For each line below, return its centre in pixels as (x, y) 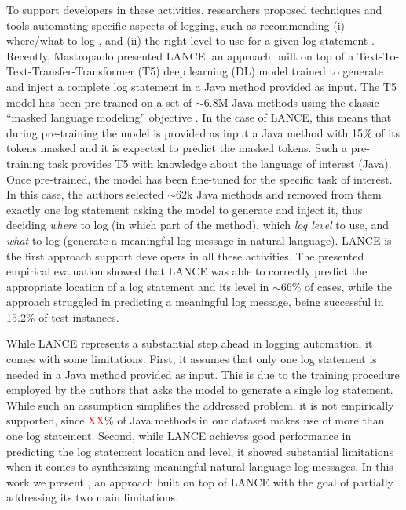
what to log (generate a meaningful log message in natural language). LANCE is (199, 240)
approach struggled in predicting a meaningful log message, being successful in (195, 302)
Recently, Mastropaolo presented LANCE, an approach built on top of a (180, 55)
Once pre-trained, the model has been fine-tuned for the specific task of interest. (199, 178)
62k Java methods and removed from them (279, 194)
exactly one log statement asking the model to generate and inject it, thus (185, 209)
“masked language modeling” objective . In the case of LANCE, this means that (199, 117)
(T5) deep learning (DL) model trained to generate (260, 71)
